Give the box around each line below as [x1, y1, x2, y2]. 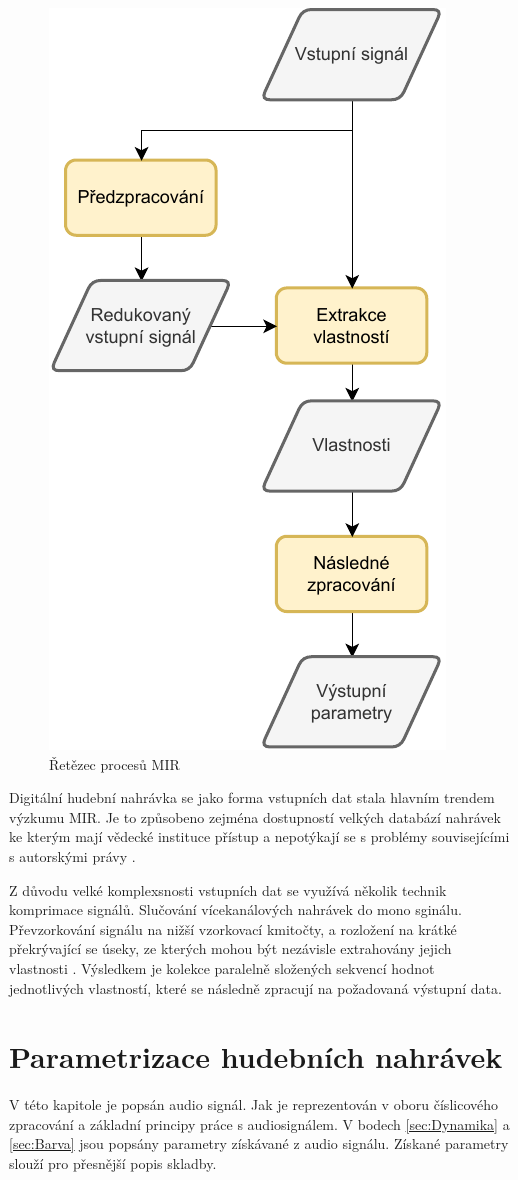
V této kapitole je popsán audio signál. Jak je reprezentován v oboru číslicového [9, 1094, 498, 1115]
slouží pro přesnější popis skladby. [9, 1153, 217, 1174]
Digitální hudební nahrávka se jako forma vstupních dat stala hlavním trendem [9, 787, 495, 808]
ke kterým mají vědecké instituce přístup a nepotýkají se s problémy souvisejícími [9, 826, 510, 847]
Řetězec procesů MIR [49, 753, 180, 774]
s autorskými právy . [9, 845, 136, 866]
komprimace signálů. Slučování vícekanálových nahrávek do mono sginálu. [9, 899, 462, 920]
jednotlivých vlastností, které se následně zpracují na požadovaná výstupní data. [9, 977, 502, 998]
